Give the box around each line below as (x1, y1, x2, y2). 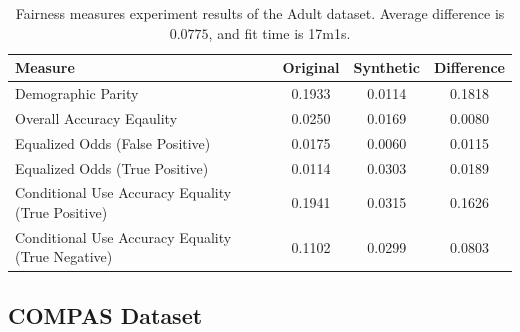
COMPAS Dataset (8, 299, 203, 330)
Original (282, 57, 340, 78)
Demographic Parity (15, 83, 139, 104)
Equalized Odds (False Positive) (15, 132, 211, 153)
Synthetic (353, 57, 420, 78)
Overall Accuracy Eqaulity (15, 107, 178, 128)
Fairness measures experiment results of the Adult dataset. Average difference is (15, 3, 505, 23)
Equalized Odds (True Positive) (15, 157, 209, 178)
